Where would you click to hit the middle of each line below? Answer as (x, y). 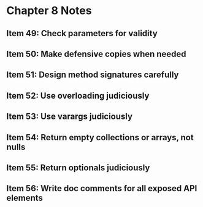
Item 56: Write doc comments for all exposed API (102, 188)
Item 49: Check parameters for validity (82, 33)
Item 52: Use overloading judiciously (78, 96)
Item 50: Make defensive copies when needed (96, 54)
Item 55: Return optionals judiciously (78, 167)
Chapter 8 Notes (49, 11)
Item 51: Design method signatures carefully (93, 75)
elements (25, 198)
